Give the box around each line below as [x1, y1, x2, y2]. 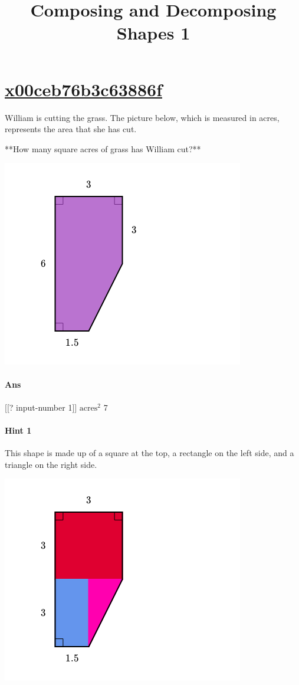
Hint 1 [5, 424, 32, 436]
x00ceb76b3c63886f [5, 77, 162, 101]
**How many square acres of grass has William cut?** [5, 142, 201, 155]
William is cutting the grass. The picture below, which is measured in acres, [5, 111, 280, 123]
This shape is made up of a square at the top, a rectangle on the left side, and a [5, 447, 294, 459]
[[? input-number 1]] [5, 401, 77, 413]
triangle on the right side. [5, 458, 97, 470]
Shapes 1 [116, 21, 190, 45]
